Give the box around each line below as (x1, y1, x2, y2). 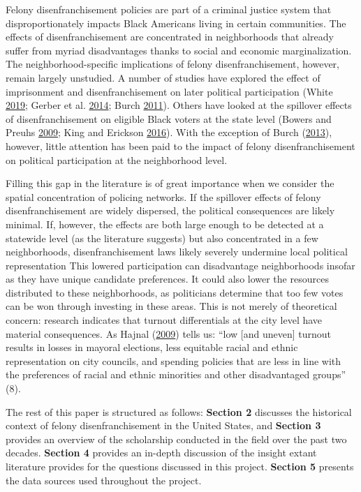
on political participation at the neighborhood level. (6, 152, 228, 167)
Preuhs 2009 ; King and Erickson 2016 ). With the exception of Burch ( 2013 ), (6, 125, 332, 140)
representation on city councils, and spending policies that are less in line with (6, 353, 341, 368)
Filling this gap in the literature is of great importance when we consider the (6, 176, 334, 191)
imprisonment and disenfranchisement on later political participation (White (6, 84, 333, 98)
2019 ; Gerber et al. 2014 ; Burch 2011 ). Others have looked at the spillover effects (6, 98, 352, 112)
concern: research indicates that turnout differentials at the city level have (6, 313, 323, 327)
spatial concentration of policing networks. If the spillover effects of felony (6, 189, 321, 204)
